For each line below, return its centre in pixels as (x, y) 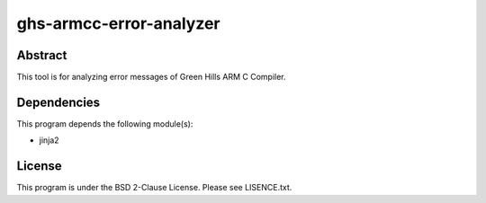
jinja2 (49, 140)
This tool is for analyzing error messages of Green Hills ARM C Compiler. (152, 77)
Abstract (42, 55)
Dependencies (58, 102)
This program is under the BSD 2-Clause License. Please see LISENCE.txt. (154, 188)
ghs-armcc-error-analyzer (118, 23)
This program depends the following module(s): (105, 124)
